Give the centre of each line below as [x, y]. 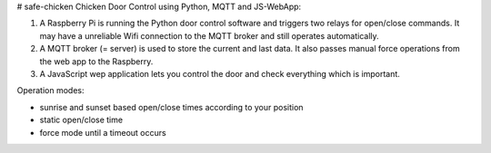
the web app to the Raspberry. [96, 61]
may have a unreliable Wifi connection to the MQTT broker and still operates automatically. [209, 35]
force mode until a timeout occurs [103, 132]
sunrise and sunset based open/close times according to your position [171, 107]
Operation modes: [50, 91]
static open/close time [81, 120]
